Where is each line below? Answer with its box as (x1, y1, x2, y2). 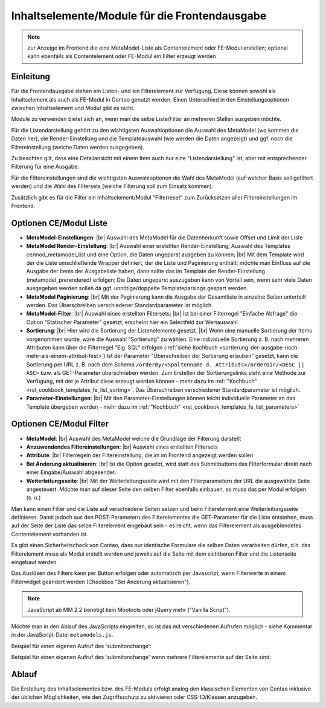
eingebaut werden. (11, 559, 59, 566)
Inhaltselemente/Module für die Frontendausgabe (11, 9, 267, 22)
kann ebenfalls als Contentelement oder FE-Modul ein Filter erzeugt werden (27, 53, 217, 60)
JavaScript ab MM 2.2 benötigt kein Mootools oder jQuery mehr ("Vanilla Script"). (27, 606, 231, 613)
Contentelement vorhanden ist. (11, 530, 89, 537)
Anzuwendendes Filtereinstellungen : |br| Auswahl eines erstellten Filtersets (26, 443, 219, 450)
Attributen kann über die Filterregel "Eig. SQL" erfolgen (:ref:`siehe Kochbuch (26, 343, 218, 351)
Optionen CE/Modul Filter (11, 419, 109, 429)
